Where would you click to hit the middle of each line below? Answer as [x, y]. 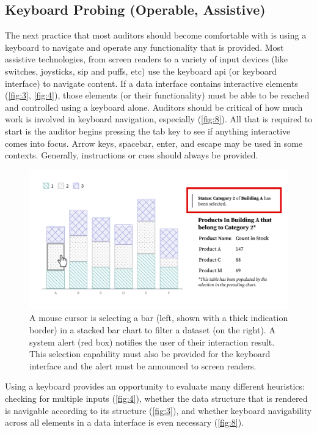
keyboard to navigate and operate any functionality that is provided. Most [144, 47]
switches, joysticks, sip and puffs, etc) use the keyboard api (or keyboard [141, 71]
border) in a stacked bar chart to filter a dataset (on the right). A [152, 330]
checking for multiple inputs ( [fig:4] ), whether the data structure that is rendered [156, 398]
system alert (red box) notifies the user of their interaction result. [152, 342]
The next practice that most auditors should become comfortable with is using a [156, 35]
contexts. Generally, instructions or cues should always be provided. [132, 155]
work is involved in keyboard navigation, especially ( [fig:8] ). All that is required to [159, 119]
